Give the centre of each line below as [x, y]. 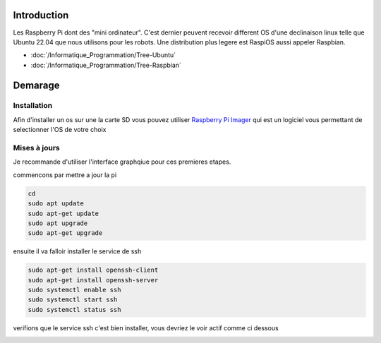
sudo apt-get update [63, 213]
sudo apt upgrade [58, 223]
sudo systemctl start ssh [73, 300]
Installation [33, 106]
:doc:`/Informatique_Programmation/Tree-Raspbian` [106, 65]
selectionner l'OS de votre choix [60, 130]
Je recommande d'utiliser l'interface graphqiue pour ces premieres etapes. [122, 162]
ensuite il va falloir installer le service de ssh [77, 251]
